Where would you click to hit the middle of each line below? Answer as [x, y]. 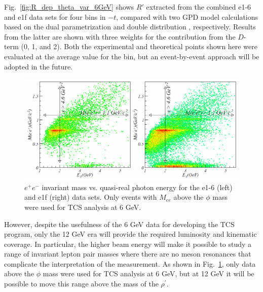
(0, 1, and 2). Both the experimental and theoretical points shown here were [139, 46]
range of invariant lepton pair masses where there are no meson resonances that [128, 254]
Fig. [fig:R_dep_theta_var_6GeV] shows [69, 7]
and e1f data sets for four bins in [55, 16]
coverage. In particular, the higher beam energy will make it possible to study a [128, 244]
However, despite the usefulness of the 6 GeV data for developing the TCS [119, 224]
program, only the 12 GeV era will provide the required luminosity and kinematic [130, 234]
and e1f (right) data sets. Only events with [91, 197]
